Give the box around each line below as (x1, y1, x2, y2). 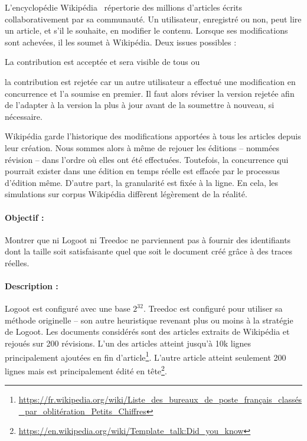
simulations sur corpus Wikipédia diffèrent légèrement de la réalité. (5, 188, 247, 200)
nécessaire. (5, 110, 43, 122)
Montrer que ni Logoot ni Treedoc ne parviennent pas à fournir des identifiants (5, 233, 291, 246)
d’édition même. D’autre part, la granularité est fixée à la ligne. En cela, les (5, 176, 279, 188)
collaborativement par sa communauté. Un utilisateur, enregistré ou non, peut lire (5, 12, 302, 25)
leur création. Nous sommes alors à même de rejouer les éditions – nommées (5, 141, 279, 153)
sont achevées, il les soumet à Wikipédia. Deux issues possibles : (5, 35, 237, 48)
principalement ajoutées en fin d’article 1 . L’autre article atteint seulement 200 (5, 349, 286, 363)
